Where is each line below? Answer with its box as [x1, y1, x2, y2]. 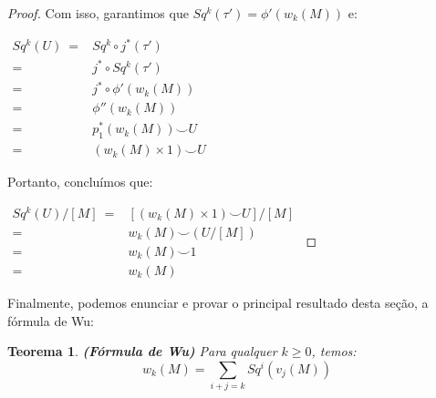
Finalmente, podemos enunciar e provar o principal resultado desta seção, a [7, 292, 429, 311]
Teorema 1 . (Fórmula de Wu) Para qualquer [7, 342, 277, 361]
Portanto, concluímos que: [7, 172, 153, 191]
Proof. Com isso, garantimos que [7, 4, 189, 22]
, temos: [311, 342, 357, 361]
